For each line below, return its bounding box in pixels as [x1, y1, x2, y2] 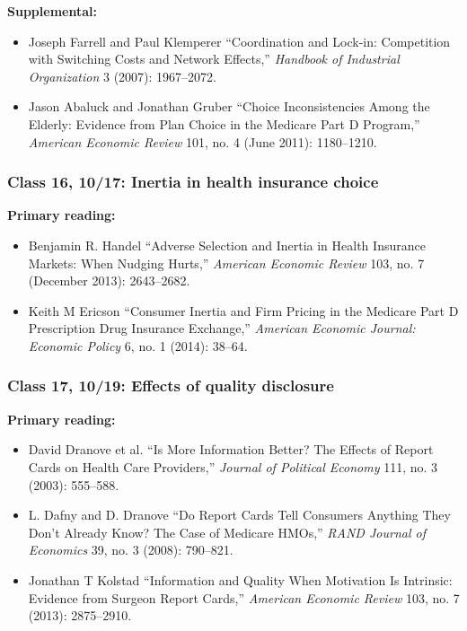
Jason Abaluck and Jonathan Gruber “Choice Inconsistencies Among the [28, 97, 430, 116]
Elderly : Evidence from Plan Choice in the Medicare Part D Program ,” [28, 114, 420, 133]
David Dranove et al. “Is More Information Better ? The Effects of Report [28, 440, 434, 459]
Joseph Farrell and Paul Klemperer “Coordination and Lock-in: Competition [28, 31, 451, 50]
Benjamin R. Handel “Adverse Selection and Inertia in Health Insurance [28, 235, 426, 254]
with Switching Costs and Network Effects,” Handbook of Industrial [28, 49, 400, 68]
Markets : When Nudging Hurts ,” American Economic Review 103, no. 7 [28, 253, 425, 272]
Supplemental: [7, 2, 97, 20]
